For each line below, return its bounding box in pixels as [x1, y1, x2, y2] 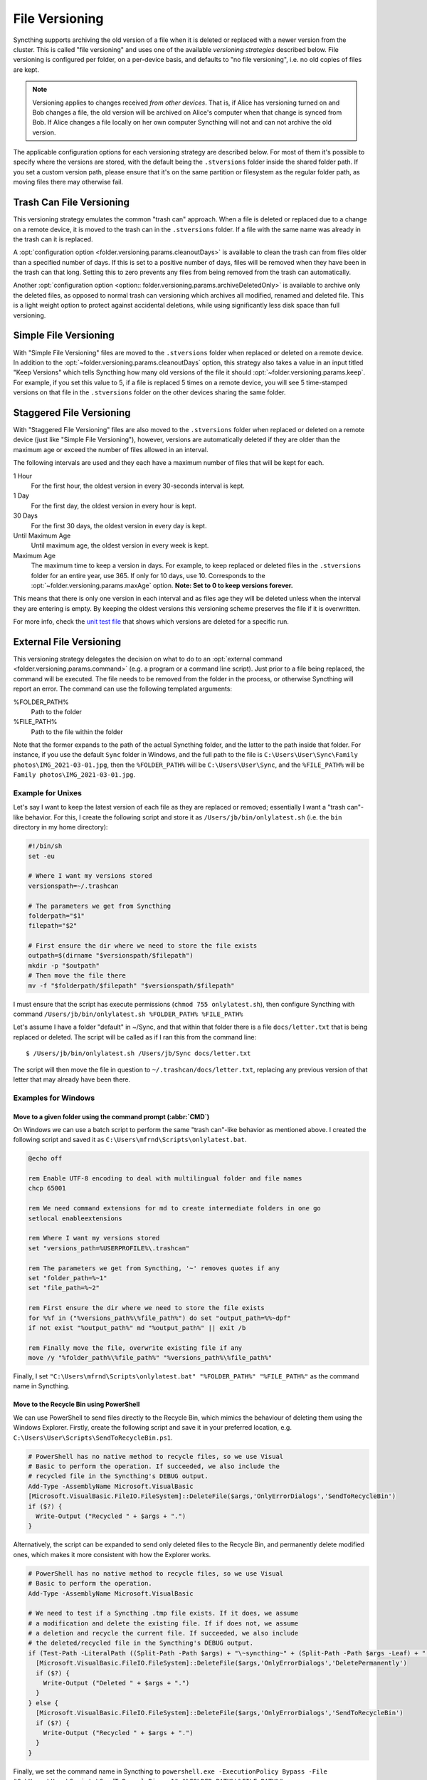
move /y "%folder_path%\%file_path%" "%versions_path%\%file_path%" [28, 1354, 273, 1362]
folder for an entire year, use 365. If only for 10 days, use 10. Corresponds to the [31, 571, 266, 580]
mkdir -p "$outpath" [28, 961, 100, 970]
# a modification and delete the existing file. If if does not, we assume [28, 1619, 299, 1627]
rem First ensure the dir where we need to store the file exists [28, 1304, 265, 1312]
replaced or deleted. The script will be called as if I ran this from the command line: [13, 1032, 257, 1041]
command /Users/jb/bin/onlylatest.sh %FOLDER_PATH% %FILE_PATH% [13, 1010, 243, 1018]
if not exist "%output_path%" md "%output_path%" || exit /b [28, 1324, 246, 1331]
